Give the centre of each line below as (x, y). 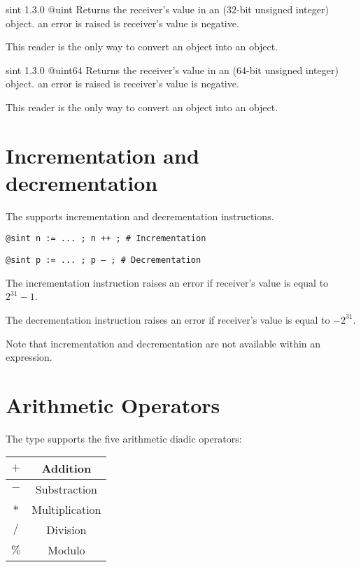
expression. (29, 357)
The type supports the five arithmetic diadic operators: (124, 438)
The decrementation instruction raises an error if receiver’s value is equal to (168, 319)
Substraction (66, 489)
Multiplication (66, 510)
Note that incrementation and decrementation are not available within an (163, 343)
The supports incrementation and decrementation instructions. (140, 216)
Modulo (66, 550)
